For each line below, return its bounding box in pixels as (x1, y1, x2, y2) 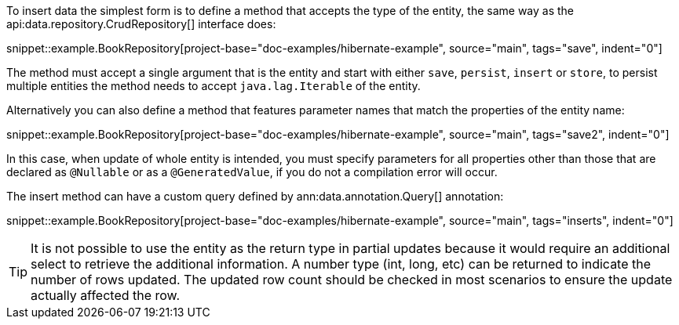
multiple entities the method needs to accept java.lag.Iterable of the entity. (6, 79, 421, 92)
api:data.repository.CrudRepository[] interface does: (6, 17, 276, 31)
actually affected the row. (31, 287, 181, 303)
